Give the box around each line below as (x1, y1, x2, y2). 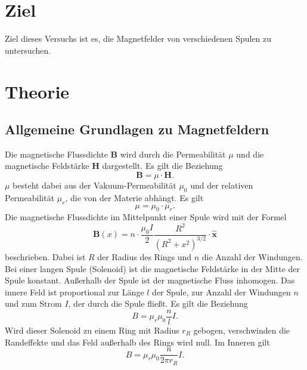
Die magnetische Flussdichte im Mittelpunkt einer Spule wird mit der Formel (5, 211, 287, 223)
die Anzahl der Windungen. (201, 250, 303, 263)
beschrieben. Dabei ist (5, 250, 86, 263)
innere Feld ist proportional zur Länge (5, 285, 144, 298)
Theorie (5, 79, 70, 103)
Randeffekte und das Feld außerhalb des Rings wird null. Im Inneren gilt (5, 335, 270, 348)
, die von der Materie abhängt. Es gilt (65, 191, 204, 203)
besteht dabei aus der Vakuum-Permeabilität (13, 179, 176, 192)
